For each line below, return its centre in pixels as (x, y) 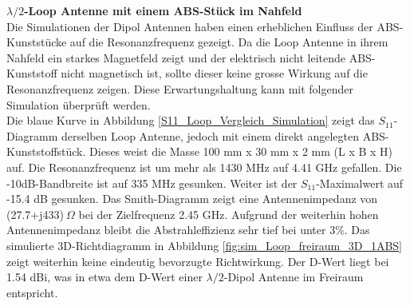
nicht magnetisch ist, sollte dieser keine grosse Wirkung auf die (214, 73)
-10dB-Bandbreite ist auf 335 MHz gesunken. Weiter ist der (152, 183)
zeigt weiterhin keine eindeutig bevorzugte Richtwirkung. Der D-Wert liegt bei (198, 261)
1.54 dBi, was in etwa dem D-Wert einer (104, 277)
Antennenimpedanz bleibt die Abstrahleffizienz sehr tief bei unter (166, 230)
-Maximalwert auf (360, 183)
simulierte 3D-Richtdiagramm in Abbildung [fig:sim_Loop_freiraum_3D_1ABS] (205, 245)
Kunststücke (37, 42)
